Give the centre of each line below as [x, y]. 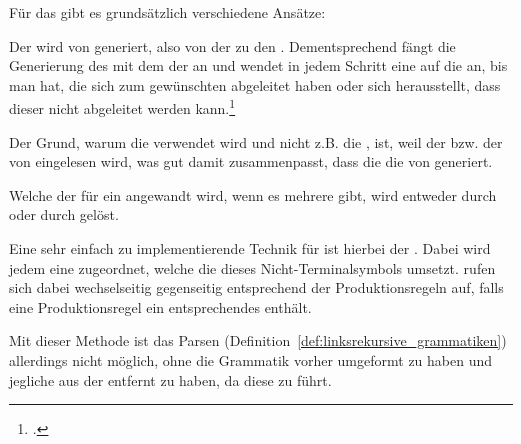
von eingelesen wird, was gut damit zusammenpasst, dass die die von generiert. [251, 161]
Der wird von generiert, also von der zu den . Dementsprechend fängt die [232, 45]
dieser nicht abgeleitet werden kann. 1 [122, 107]
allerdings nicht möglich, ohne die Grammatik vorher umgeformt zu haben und [251, 359]
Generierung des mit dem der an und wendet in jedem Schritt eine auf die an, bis [258, 65]
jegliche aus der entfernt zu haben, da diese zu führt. [170, 379]
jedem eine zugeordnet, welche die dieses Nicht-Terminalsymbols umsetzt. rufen [252, 267]
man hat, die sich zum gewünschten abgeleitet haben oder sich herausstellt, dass [255, 84]
